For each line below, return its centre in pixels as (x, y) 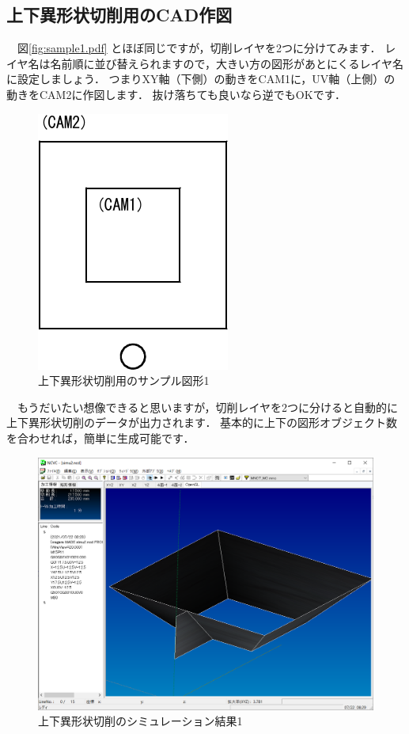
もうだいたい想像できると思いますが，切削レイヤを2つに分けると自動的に (208, 407)
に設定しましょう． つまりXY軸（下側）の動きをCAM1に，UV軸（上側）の (201, 79)
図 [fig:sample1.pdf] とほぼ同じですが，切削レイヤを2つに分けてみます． (199, 48)
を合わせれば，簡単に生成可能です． (100, 437)
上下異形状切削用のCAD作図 (119, 15)
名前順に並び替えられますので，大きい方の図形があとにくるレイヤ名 (227, 63)
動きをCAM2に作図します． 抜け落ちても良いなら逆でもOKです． (176, 94)
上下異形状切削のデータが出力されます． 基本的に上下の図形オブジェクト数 (202, 422)
